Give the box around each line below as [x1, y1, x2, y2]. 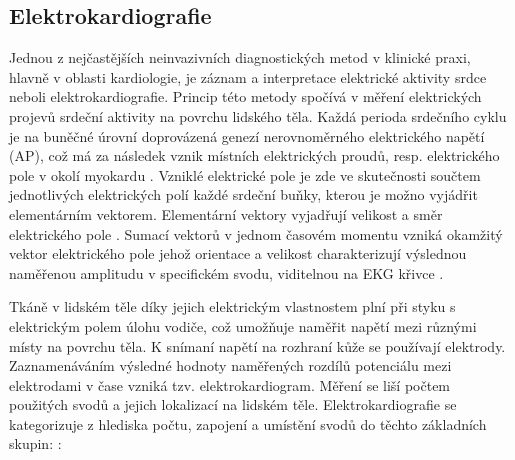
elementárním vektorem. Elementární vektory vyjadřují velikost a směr [9, 203, 443, 224]
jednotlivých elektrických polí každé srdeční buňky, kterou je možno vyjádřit [9, 184, 478, 205]
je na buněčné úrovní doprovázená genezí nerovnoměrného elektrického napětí [9, 125, 485, 146]
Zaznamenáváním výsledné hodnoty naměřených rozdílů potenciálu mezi [9, 355, 452, 376]
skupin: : [9, 433, 62, 454]
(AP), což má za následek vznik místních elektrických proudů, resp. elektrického [9, 145, 500, 166]
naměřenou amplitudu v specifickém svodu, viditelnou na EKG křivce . [9, 262, 444, 283]
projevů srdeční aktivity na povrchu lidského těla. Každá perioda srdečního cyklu [9, 105, 507, 126]
